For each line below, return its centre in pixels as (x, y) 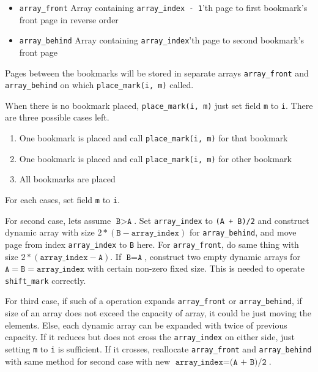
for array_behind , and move (243, 232)
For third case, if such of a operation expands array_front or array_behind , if (153, 301)
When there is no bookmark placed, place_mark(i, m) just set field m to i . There (159, 105)
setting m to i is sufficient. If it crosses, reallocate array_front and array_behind (158, 348)
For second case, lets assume (58, 220)
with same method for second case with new (88, 361)
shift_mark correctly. (46, 280)
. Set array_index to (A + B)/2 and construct (222, 220)
